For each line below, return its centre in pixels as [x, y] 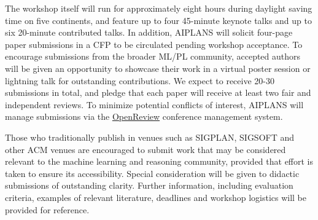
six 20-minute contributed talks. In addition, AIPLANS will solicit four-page [149, 32]
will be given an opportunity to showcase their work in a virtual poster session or [158, 68]
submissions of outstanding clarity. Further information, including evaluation [149, 185]
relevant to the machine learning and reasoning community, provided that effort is [159, 161]
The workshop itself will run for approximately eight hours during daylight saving [159, 8]
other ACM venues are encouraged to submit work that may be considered [145, 149]
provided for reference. [47, 209]
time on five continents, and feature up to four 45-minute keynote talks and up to [158, 20]
